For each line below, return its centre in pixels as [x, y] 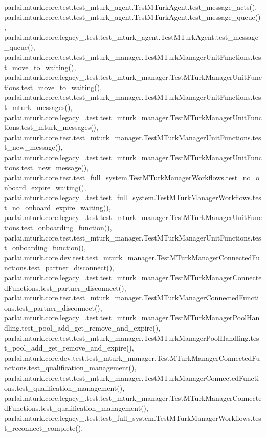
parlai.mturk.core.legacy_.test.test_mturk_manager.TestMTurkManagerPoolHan [132, 318]
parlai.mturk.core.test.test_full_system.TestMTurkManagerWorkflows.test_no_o [132, 177]
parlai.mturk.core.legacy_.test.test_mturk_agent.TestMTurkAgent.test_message [131, 37]
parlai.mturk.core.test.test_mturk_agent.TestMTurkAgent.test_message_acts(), [131, 7]
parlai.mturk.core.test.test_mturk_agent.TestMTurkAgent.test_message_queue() [132, 17]
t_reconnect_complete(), [44, 428]
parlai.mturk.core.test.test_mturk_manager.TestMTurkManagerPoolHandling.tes [132, 337]
